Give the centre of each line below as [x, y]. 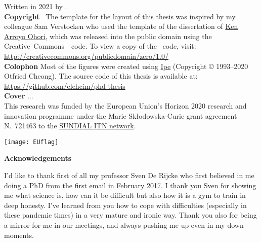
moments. [19, 235]
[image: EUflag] [31, 142]
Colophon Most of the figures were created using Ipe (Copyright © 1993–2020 [126, 66]
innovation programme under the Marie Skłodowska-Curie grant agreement [121, 115]
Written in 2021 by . [36, 6]
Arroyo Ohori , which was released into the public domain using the [108, 36]
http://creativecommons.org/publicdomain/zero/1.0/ [86, 56]
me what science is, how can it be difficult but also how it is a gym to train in [125, 195]
